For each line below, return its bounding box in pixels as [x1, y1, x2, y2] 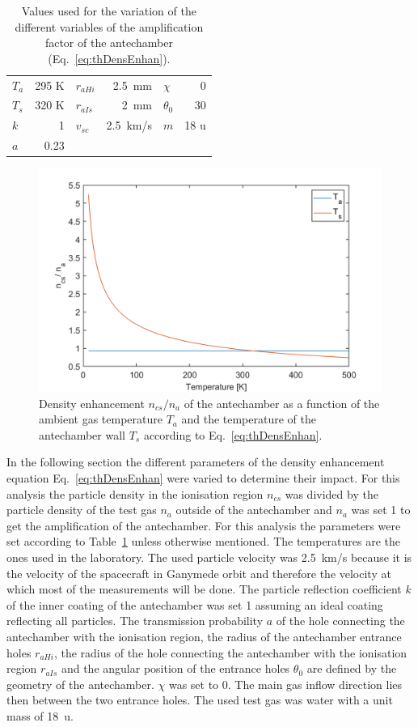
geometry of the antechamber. [6, 675, 154, 692]
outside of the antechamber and [175, 501, 332, 518]
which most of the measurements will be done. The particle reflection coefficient [6, 580, 402, 597]
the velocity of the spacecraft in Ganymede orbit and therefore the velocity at [6, 564, 391, 581]
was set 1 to [351, 501, 411, 518]
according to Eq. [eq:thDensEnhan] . [143, 426, 323, 443]
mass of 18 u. [6, 707, 74, 724]
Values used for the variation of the [21, 2, 196, 19]
